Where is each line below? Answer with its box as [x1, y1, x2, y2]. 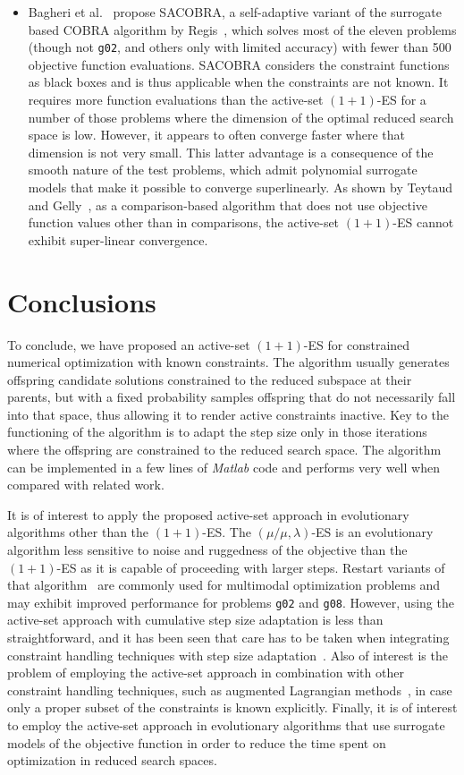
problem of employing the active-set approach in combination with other [7, 663, 404, 682]
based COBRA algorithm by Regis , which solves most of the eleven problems [28, 20, 457, 38]
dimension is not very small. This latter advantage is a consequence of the [28, 142, 434, 161]
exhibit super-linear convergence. [28, 230, 208, 249]
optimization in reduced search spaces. [7, 751, 217, 770]
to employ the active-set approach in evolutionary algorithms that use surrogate [7, 716, 445, 735]
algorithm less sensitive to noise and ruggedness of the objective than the [7, 541, 408, 559]
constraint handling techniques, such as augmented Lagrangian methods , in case [7, 680, 452, 699]
